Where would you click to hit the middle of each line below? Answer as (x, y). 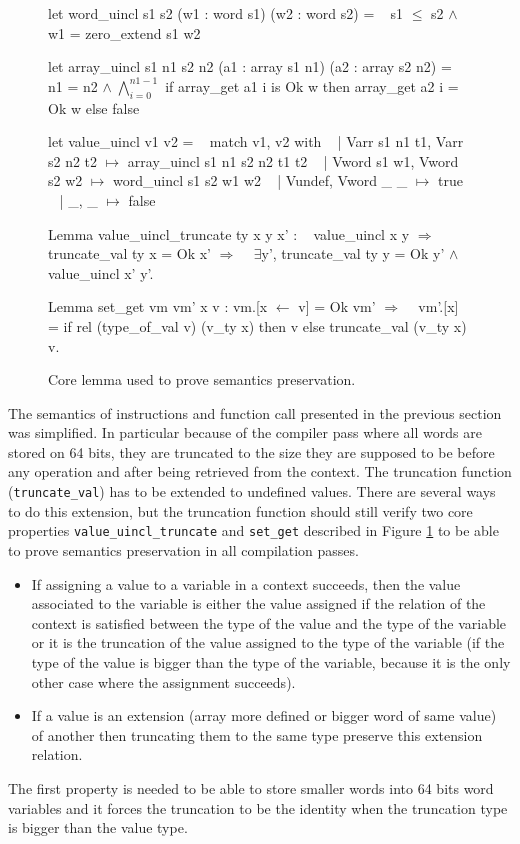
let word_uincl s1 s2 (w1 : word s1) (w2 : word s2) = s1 (226, 13)
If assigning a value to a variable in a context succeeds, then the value (246, 583)
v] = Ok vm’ (337, 306)
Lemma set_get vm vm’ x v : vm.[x (158, 306)
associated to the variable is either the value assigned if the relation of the (258, 603)
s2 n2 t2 (73, 160)
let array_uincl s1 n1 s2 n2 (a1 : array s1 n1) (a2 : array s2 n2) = (250, 66)
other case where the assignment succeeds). (163, 681)
